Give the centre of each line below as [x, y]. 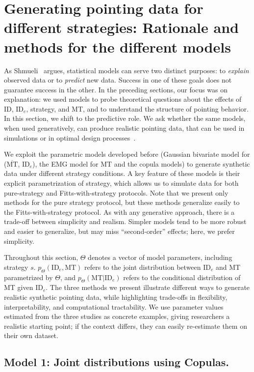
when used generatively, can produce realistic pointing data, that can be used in [124, 128]
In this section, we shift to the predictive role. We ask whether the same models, [125, 118]
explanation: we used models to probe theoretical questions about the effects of [123, 99]
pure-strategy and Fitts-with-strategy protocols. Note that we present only [116, 192]
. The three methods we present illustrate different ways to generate [148, 287]
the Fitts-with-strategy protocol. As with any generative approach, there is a [119, 212]
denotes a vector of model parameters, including [160, 257]
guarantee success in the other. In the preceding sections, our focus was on [116, 89]
